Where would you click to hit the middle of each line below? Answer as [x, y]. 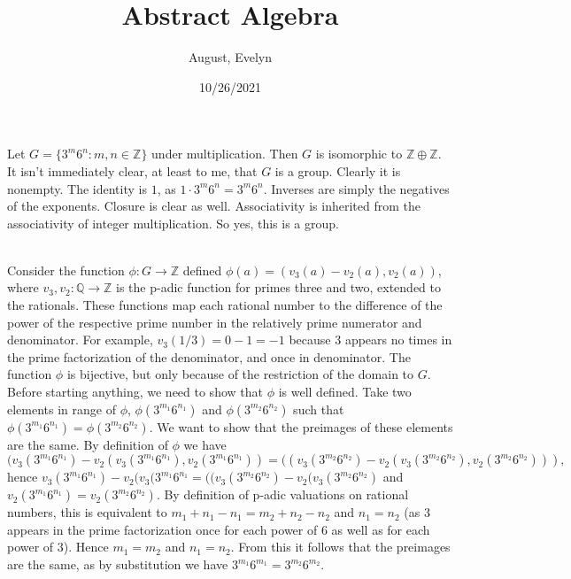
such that [319, 409]
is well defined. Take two [345, 392]
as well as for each [381, 529]
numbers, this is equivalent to [87, 512]
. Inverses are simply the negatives [356, 188]
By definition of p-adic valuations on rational [286, 494]
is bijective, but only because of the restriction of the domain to [240, 374]
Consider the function [66, 270]
